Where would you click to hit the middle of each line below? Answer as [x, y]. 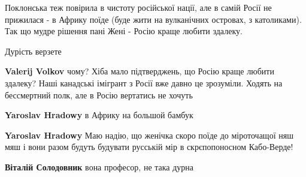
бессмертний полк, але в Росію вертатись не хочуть [99, 94]
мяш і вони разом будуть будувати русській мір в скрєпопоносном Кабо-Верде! [149, 147]
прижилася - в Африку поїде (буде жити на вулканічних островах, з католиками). [153, 19]
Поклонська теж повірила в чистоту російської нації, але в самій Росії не [138, 7]
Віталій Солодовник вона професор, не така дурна [99, 166]
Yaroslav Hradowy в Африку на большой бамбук [99, 115]
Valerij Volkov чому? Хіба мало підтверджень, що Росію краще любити [140, 71]
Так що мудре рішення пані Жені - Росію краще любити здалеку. [124, 31]
